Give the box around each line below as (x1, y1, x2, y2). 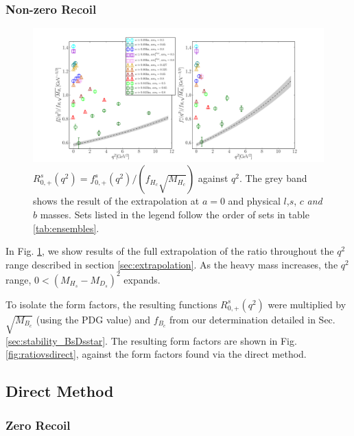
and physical (228, 194, 281, 208)
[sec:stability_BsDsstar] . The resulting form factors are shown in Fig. (5, 333, 297, 347)
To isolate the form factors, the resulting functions (5, 297, 217, 311)
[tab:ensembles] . (33, 220, 99, 235)
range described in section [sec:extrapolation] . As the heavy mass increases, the (5, 257, 338, 271)
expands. (123, 272, 161, 286)
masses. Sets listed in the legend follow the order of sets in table (40, 207, 309, 222)
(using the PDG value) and (36, 312, 151, 326)
